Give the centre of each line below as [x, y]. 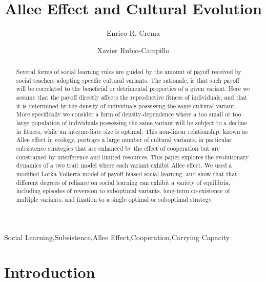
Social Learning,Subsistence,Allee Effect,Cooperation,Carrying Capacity [117, 237]
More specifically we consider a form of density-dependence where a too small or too [129, 114]
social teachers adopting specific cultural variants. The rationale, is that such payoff [128, 80]
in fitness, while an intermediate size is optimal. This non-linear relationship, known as [132, 131]
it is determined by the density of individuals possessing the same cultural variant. [126, 105]
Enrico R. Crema [133, 33]
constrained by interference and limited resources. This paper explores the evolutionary [132, 157]
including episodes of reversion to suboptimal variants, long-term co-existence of [123, 191]
